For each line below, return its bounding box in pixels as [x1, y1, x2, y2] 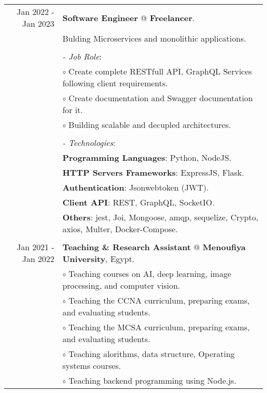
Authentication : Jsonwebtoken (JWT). [62, 181, 209, 193]
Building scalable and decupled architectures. [68, 119, 231, 130]
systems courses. [62, 360, 121, 371]
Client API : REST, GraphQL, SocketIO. [62, 196, 215, 208]
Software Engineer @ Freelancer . [62, 11, 195, 24]
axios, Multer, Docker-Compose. [62, 223, 178, 235]
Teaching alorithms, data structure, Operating [68, 348, 235, 360]
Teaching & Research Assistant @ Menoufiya [62, 241, 246, 253]
